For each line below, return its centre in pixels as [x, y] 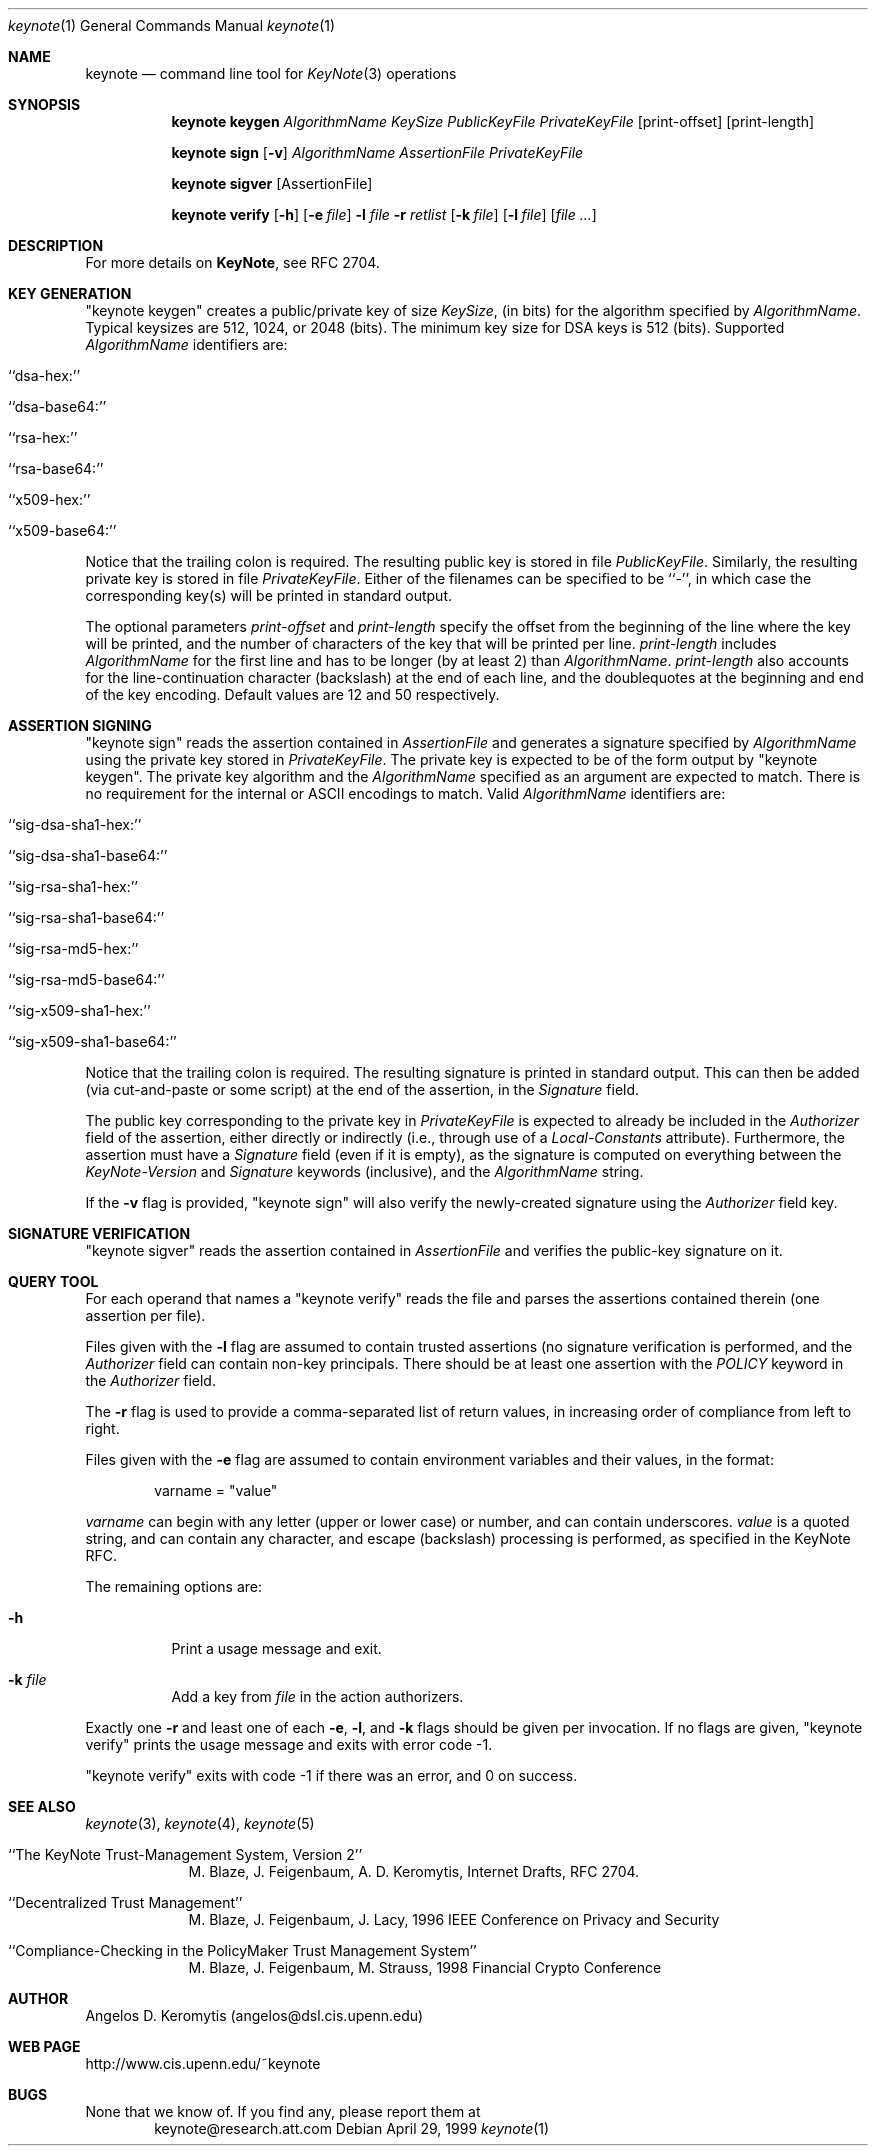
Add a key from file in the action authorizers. [317, 1696]
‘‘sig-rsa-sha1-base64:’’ [86, 917]
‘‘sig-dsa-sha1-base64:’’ [88, 855]
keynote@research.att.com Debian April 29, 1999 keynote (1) [352, 2128]
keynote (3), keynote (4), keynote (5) [200, 1823]
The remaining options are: [174, 1586]
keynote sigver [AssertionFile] [272, 183]
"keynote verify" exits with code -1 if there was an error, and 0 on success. [331, 1775]
